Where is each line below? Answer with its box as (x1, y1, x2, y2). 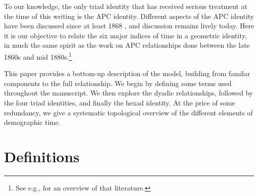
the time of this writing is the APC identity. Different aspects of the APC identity (4, 10, 254, 21)
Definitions (4, 146, 80, 166)
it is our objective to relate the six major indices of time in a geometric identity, (4, 30, 247, 40)
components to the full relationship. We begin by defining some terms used (4, 78, 232, 88)
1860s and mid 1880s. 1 (4, 50, 72, 62)
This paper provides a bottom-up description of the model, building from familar (4, 68, 250, 79)
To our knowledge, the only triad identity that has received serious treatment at (4, 1, 248, 11)
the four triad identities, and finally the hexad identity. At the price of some (4, 98, 235, 107)
